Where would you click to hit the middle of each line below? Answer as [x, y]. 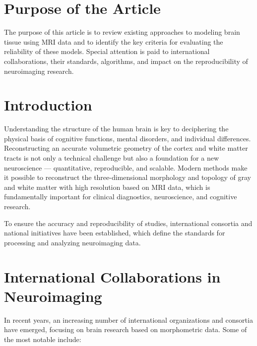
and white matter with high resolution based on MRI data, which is [107, 187]
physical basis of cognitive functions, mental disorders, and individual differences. [128, 138]
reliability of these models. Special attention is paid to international [107, 51]
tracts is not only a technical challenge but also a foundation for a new [112, 158]
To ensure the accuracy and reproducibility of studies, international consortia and [128, 223]
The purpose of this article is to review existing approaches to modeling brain [122, 32]
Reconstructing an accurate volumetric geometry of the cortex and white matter [126, 148]
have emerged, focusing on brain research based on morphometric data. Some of [126, 329]
